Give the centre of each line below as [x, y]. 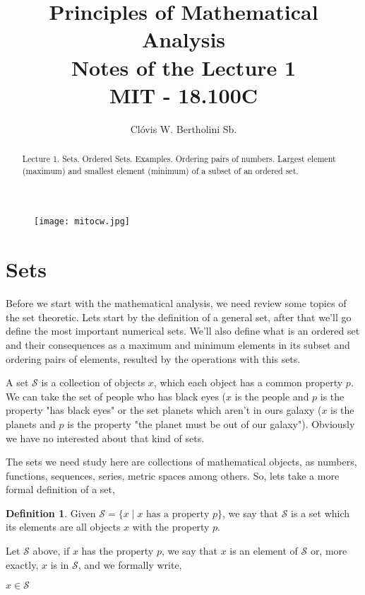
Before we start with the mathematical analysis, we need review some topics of [176, 303]
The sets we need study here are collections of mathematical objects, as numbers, [181, 462]
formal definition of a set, [60, 489]
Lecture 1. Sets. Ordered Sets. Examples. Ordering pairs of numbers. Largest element [179, 159]
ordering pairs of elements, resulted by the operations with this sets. [153, 358]
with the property [171, 527]
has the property [118, 551]
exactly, [22, 564]
